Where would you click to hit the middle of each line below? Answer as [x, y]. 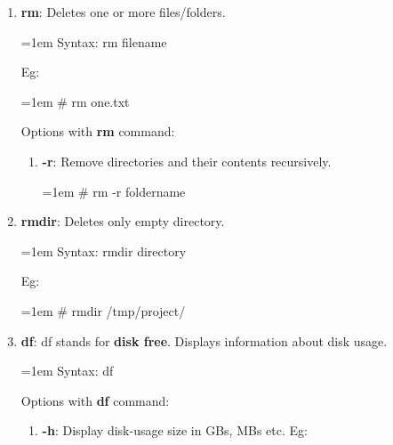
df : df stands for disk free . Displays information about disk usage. [204, 340]
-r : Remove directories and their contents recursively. [187, 161]
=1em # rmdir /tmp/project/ [103, 310]
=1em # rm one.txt [75, 101]
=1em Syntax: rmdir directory [104, 251]
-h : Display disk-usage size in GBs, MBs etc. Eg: [175, 430]
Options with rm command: [98, 131]
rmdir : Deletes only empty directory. [123, 221]
